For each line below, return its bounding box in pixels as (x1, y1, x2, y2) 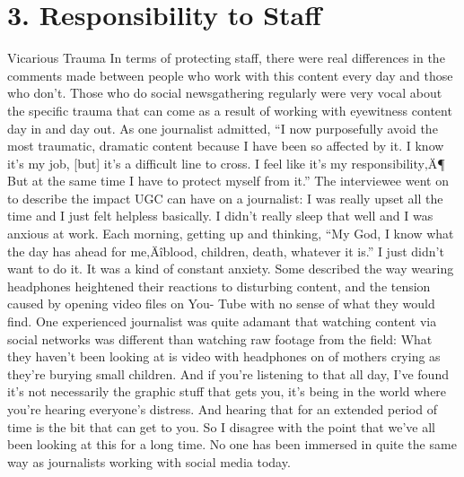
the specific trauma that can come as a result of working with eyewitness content (7, 100, 452, 119)
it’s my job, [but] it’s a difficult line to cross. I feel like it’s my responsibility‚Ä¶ (7, 153, 445, 172)
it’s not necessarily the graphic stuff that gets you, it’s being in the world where (7, 382, 447, 401)
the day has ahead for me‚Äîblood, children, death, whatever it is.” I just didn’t (7, 241, 444, 260)
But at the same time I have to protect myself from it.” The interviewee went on (7, 171, 449, 190)
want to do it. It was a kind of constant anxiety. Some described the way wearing (7, 259, 454, 278)
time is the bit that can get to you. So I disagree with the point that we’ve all (7, 417, 435, 436)
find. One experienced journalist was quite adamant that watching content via (7, 312, 437, 331)
